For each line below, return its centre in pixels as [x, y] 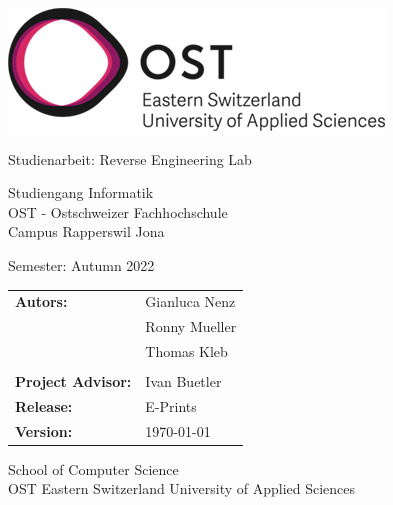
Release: [44, 405]
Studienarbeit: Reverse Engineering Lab [130, 158]
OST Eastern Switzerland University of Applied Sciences [182, 488]
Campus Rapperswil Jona [86, 231]
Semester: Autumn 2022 [81, 264]
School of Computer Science [93, 468]
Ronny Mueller [191, 326]
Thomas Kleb [186, 351]
